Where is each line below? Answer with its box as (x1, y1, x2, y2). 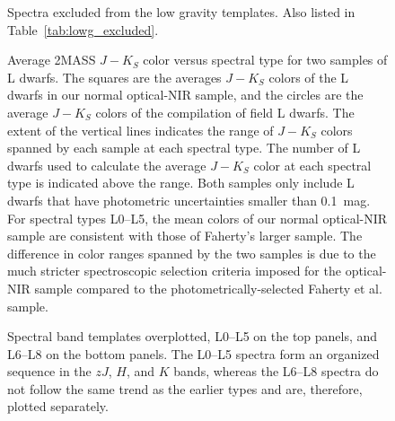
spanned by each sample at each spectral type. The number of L (7, 138, 361, 157)
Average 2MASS (7, 50, 96, 69)
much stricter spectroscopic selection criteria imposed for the (7, 261, 341, 280)
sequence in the (7, 362, 92, 381)
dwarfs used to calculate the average (7, 155, 206, 174)
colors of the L (268, 67, 349, 86)
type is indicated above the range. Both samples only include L (7, 173, 355, 192)
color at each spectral (253, 155, 372, 174)
